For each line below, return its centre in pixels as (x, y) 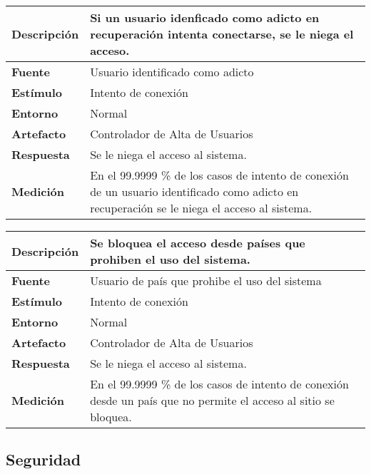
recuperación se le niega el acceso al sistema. (201, 208)
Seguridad (44, 459)
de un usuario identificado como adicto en (194, 191)
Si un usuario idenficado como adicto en (205, 17)
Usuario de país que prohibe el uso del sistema (206, 280)
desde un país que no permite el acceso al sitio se (212, 400)
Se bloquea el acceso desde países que (198, 243)
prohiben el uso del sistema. (170, 259)
